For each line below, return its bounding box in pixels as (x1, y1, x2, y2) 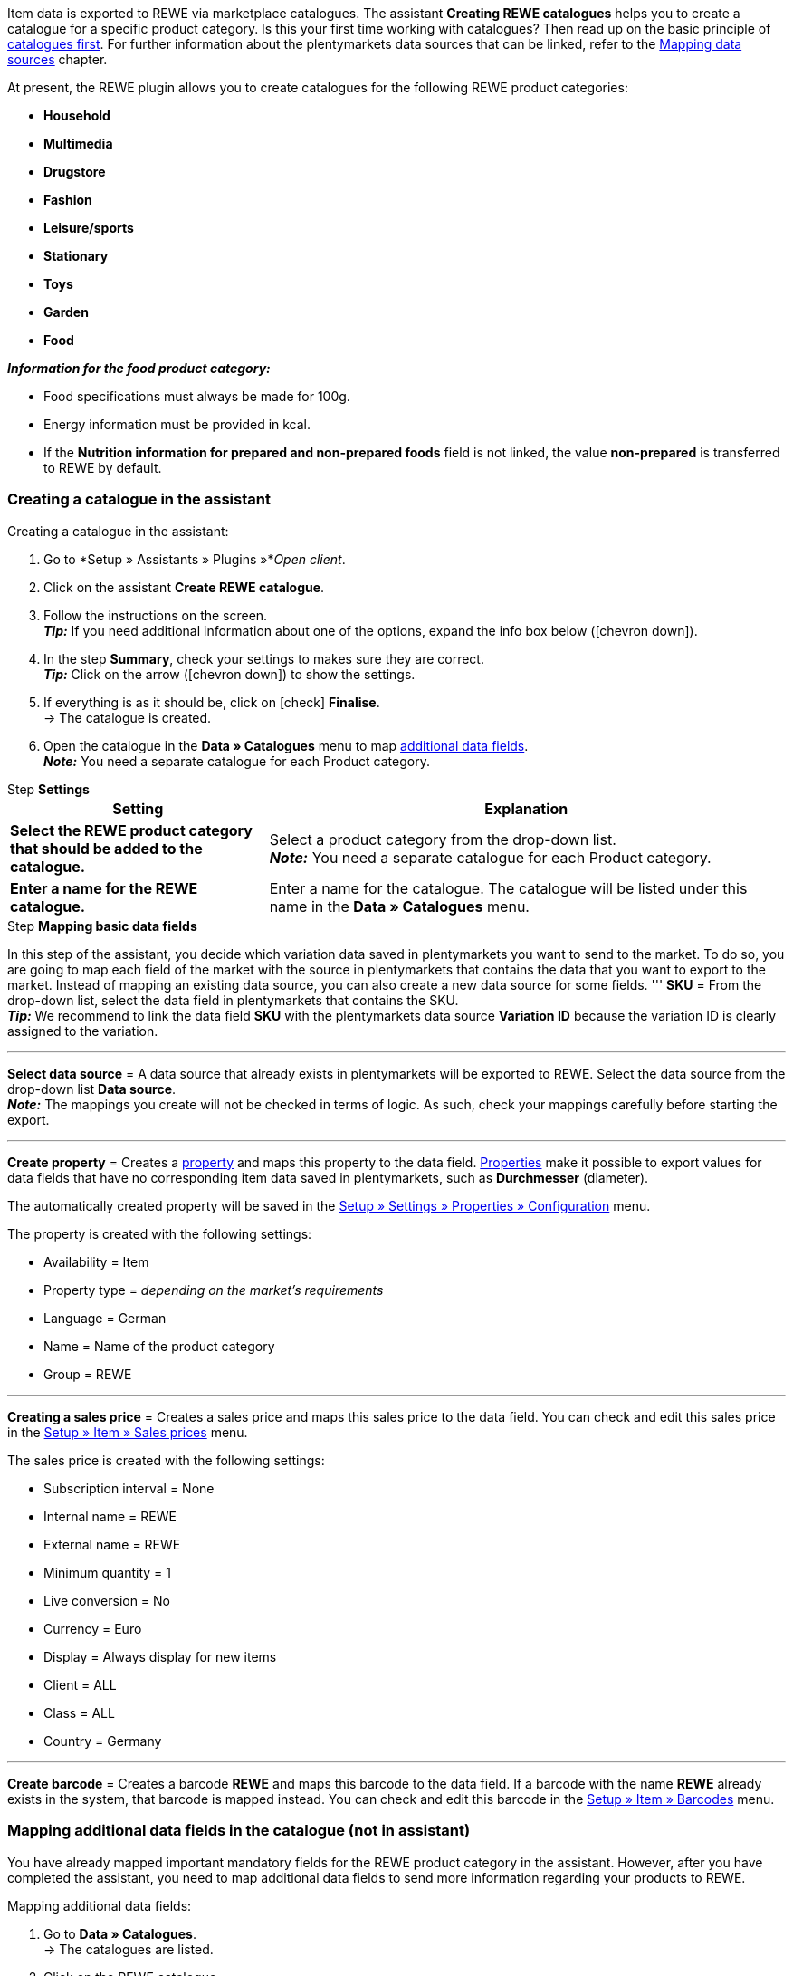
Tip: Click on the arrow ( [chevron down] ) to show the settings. (43, 666, 416, 682)
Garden (43, 304, 89, 320)
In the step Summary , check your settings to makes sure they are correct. (43, 650, 484, 667)
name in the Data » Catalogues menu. (269, 897, 530, 916)
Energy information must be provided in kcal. (43, 417, 311, 432)
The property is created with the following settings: (7, 1225, 312, 1242)
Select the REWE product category (10, 820, 253, 839)
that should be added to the (10, 839, 203, 858)
